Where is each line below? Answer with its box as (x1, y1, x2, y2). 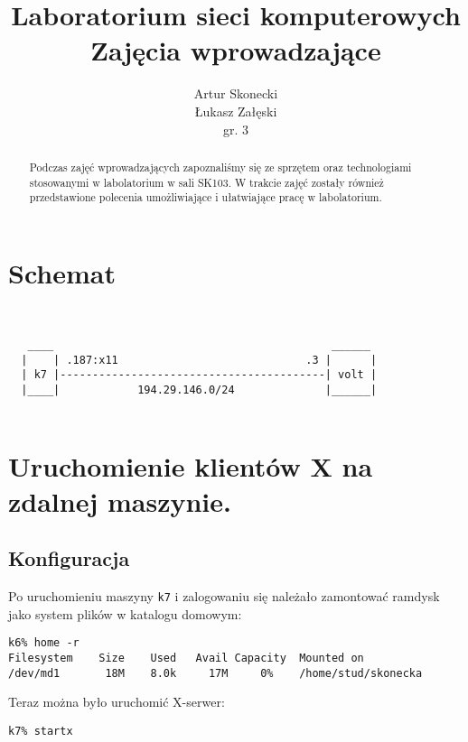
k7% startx (8, 724, 73, 737)
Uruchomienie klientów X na (8, 447, 373, 484)
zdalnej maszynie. (8, 482, 231, 519)
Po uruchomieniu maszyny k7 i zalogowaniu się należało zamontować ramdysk (8, 587, 440, 606)
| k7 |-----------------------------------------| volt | (21, 368, 378, 382)
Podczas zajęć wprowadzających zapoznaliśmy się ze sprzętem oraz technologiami (29, 159, 412, 174)
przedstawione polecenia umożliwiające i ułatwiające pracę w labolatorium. (29, 190, 382, 205)
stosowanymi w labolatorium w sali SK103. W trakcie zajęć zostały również (29, 174, 384, 190)
